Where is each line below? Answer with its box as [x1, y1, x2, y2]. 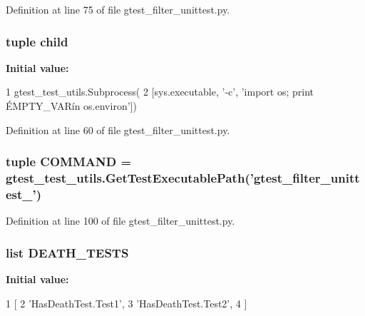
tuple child [6, 32, 68, 50]
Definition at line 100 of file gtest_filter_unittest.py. [6, 213, 235, 228]
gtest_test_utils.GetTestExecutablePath [6, 169, 245, 187]
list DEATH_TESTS [6, 243, 129, 261]
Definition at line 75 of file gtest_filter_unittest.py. [6, 2, 230, 16]
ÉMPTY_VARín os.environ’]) [6, 98, 137, 113]
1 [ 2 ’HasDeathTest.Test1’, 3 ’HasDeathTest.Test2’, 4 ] [6, 295, 247, 310]
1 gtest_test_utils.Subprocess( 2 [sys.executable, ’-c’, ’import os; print [6, 84, 314, 99]
